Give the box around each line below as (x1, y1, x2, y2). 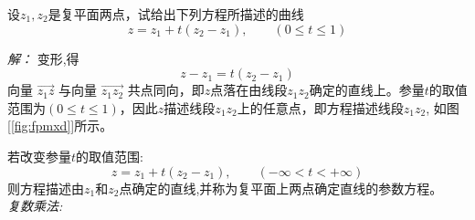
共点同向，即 (127, 80, 205, 100)
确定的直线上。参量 (309, 80, 425, 100)
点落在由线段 (210, 80, 288, 100)
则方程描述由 (7, 178, 84, 197)
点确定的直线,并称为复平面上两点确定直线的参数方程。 (119, 178, 443, 197)
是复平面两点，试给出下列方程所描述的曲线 (47, 5, 304, 23)
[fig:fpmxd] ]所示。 (10, 116, 113, 135)
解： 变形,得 (7, 48, 79, 68)
